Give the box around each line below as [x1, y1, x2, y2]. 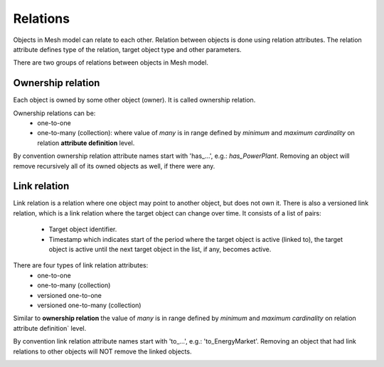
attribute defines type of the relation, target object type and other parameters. [13, 45, 242, 53]
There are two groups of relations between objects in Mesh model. [13, 58, 209, 67]
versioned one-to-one [37, 291, 102, 299]
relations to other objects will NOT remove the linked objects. [13, 347, 192, 356]
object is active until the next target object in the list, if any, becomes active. [48, 245, 272, 254]
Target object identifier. [48, 225, 117, 234]
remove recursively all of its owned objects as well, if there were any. [13, 161, 215, 170]
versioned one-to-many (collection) [37, 301, 142, 309]
